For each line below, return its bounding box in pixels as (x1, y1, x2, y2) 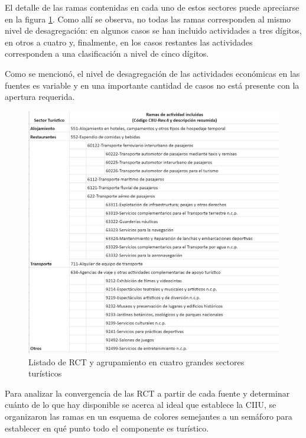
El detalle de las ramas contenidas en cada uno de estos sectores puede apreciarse (5, 1, 300, 13)
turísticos (28, 367, 62, 379)
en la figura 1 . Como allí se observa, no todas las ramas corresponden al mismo (5, 12, 291, 25)
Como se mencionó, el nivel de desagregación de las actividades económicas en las (5, 67, 300, 79)
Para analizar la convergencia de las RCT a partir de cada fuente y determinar (5, 387, 290, 399)
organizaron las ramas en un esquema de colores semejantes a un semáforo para (5, 410, 292, 423)
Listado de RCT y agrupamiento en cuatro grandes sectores (28, 355, 245, 368)
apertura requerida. (5, 90, 75, 103)
